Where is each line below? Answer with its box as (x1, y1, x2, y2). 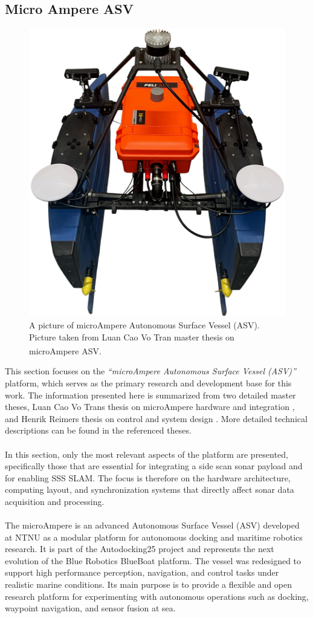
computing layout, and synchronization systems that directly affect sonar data (5, 483, 294, 496)
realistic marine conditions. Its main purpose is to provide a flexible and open (5, 578, 292, 591)
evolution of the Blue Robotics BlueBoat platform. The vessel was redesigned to (5, 554, 302, 567)
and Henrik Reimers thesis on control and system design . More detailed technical (5, 412, 308, 424)
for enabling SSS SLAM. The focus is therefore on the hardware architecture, (5, 471, 291, 484)
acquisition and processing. (5, 495, 105, 507)
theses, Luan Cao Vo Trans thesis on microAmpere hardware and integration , (5, 400, 295, 413)
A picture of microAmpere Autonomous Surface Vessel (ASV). (29, 318, 260, 331)
